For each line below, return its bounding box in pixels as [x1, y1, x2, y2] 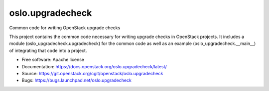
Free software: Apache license [21, 57, 85, 63]
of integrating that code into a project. [9, 47, 87, 53]
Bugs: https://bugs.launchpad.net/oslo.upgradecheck [21, 77, 132, 84]
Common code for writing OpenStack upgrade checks [9, 25, 121, 31]
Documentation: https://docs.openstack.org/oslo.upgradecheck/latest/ [21, 63, 167, 69]
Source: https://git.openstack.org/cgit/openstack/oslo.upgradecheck [21, 70, 163, 76]
